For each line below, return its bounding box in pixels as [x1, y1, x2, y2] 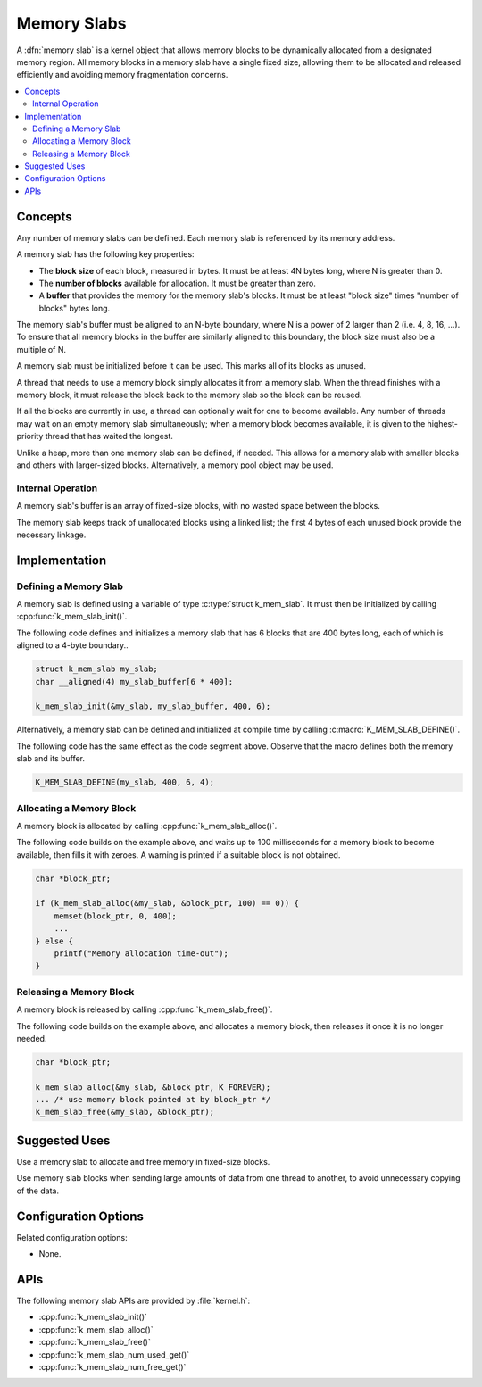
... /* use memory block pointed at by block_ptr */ [35, 1094, 271, 1105]
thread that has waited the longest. [45, 431, 174, 442]
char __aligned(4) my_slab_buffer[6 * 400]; [35, 677, 234, 686]
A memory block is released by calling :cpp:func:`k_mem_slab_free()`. [16, 1004, 273, 1015]
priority [16, 431, 44, 442]
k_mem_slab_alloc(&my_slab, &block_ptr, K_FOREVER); [35, 1082, 271, 1092]
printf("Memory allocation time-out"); [54, 949, 229, 959]
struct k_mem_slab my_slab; [35, 664, 158, 674]
